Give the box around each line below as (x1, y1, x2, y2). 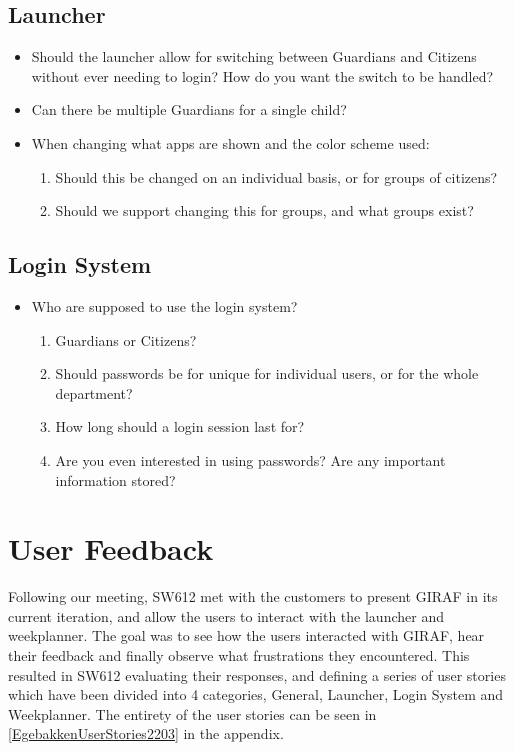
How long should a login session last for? (55, 416, 305, 437)
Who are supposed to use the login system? (31, 295, 298, 316)
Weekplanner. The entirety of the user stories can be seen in (8, 703, 377, 724)
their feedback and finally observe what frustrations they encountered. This (8, 645, 470, 666)
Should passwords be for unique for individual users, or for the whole (55, 363, 479, 384)
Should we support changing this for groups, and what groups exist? (55, 200, 474, 221)
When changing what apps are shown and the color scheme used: (31, 132, 430, 153)
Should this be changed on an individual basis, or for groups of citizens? (55, 166, 498, 187)
